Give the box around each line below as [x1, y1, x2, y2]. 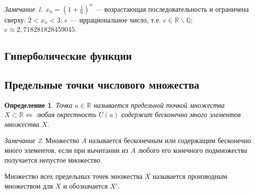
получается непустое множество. [4, 154, 102, 165]
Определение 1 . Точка [4, 99, 73, 110]
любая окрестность [36, 109, 96, 120]
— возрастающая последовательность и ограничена [95, 3, 249, 14]
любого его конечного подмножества [138, 145, 247, 155]
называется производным [152, 171, 227, 181]
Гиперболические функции [4, 48, 132, 63]
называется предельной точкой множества [93, 99, 225, 110]
